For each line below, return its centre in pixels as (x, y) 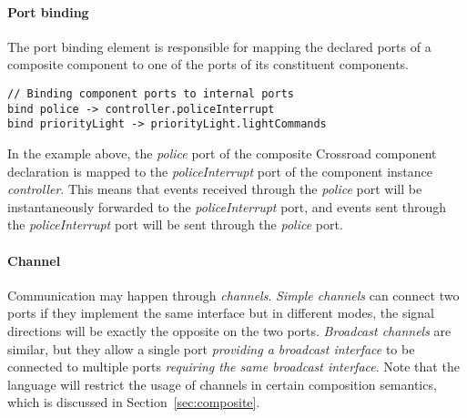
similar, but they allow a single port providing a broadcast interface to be (211, 348)
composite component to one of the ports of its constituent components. (208, 64)
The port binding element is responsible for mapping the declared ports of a (219, 46)
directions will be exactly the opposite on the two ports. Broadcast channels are (229, 330)
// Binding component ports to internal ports (151, 93)
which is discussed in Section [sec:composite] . (134, 402)
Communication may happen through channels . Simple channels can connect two (233, 295)
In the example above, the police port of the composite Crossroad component (222, 153)
